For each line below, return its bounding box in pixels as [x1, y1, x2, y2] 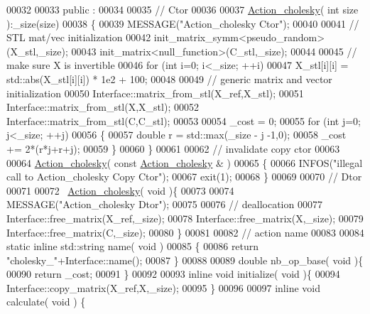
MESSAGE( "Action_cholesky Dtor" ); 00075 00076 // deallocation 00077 [6, 197, 322, 212]
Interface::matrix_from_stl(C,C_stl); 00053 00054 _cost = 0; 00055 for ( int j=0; [6, 113, 361, 128]
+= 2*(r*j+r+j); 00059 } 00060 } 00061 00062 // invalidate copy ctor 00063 [6, 141, 340, 156]
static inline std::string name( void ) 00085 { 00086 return [6, 239, 259, 254]
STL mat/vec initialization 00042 [6, 30, 151, 45]
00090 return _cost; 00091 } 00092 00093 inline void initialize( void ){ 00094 [6, 266, 340, 281]
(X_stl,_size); [6, 43, 68, 58]
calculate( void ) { [6, 294, 86, 309]
